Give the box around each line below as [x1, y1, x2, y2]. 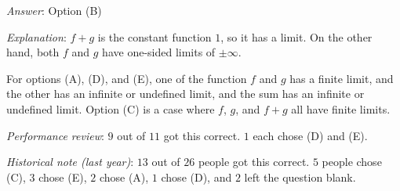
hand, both [6, 44, 60, 60]
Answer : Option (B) [6, 2, 102, 18]
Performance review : [6, 127, 104, 143]
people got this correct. [198, 153, 310, 170]
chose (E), [38, 168, 87, 185]
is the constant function [97, 28, 212, 45]
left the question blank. [244, 168, 356, 185]
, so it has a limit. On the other [220, 28, 373, 45]
